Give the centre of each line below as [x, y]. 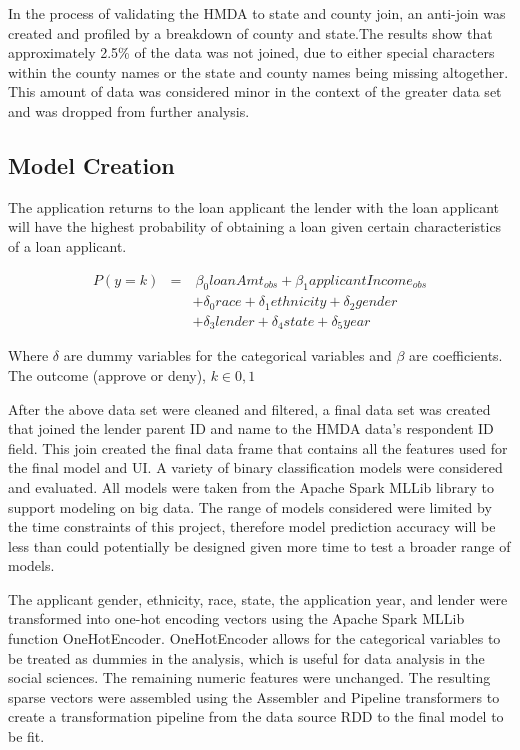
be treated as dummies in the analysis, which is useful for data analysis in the [246, 657]
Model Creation [91, 164]
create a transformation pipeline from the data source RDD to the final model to [256, 716]
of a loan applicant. [67, 245]
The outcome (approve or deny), [107, 374]
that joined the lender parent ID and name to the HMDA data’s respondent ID [251, 428]
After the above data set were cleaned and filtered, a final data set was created [249, 408]
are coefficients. [456, 355]
